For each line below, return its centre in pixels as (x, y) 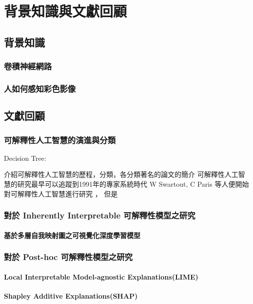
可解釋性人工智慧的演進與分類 (60, 140)
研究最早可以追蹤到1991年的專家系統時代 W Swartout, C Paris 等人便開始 (133, 184)
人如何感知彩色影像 (40, 88)
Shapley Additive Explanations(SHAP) (71, 295)
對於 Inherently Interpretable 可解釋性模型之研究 (100, 215)
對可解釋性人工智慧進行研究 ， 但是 (61, 193)
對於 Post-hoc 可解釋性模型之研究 (68, 257)
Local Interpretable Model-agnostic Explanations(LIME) (101, 276)
